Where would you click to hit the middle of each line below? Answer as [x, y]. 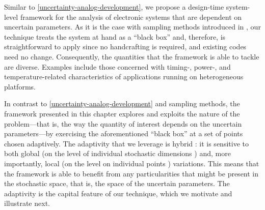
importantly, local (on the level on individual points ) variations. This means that [132, 163]
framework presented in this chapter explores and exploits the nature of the [122, 113]
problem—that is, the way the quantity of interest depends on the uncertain [123, 123]
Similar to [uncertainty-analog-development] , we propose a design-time [114, 7]
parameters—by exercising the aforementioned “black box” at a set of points [124, 133]
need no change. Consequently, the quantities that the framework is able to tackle [132, 56]
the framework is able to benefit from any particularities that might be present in [131, 173]
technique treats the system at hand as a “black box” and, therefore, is [115, 36]
